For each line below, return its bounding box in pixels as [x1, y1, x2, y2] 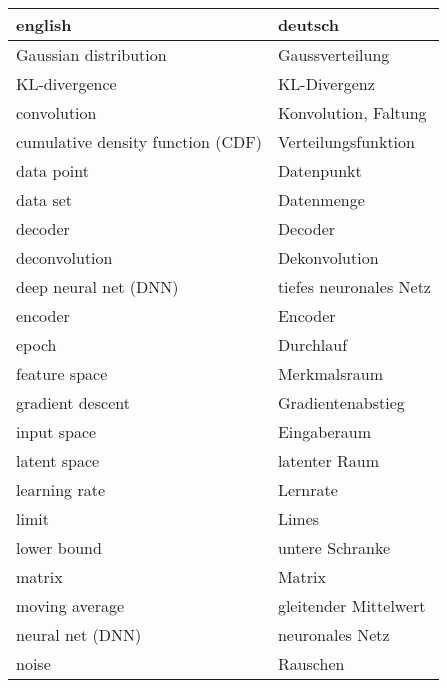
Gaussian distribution [16, 43, 167, 66]
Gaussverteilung [277, 43, 390, 66]
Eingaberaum [277, 420, 372, 443]
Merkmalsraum [277, 362, 383, 385]
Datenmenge [277, 188, 365, 211]
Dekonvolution [277, 246, 379, 269]
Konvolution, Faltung [277, 101, 427, 124]
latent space [16, 449, 100, 472]
